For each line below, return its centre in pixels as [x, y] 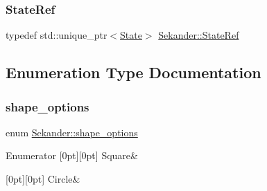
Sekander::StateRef [199, 35]
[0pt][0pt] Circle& [43, 179]
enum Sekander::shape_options [72, 132]
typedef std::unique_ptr [57, 35]
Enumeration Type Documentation [133, 72]
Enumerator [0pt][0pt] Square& [72, 155]
